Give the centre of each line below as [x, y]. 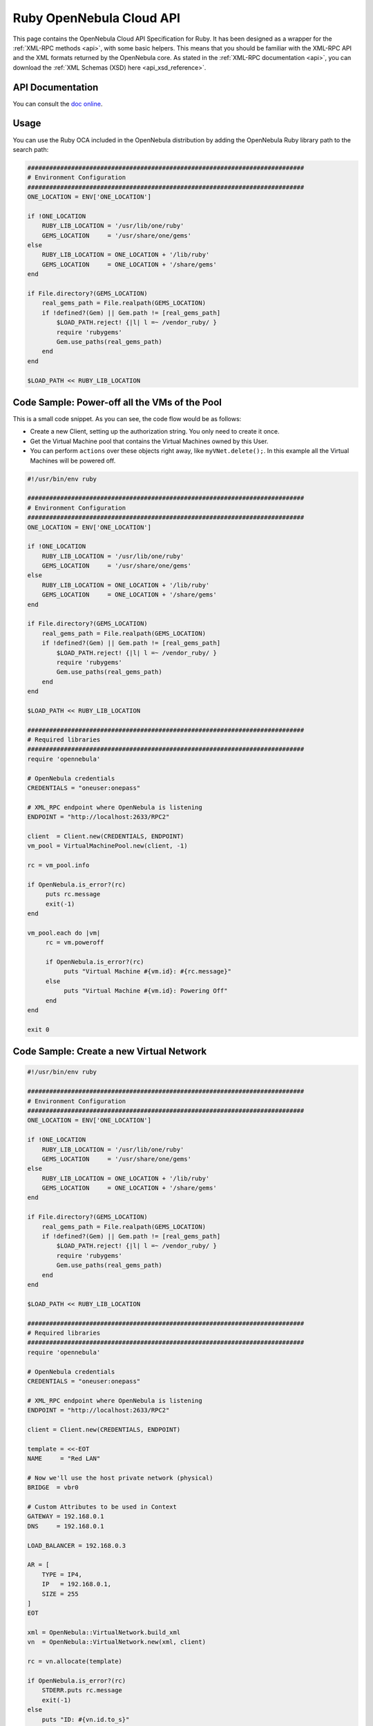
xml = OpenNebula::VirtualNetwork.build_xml [104, 1632]
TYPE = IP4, [62, 1574]
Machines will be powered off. [73, 460]
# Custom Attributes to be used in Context [102, 1506]
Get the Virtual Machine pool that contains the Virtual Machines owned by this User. [149, 441]
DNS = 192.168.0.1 [66, 1526]
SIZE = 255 [60, 1594]
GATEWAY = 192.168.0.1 [66, 1516]
